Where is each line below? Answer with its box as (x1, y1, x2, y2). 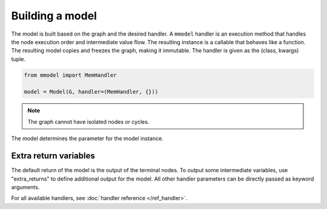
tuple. (11, 55, 26, 63)
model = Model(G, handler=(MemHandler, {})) (24, 88, 159, 95)
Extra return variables (11, 151, 95, 161)
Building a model (11, 9, 97, 22)
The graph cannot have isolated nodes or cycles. (27, 118, 150, 125)
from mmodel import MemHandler (24, 71, 117, 79)
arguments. (11, 183, 40, 190)
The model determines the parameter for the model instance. (11, 135, 163, 142)
